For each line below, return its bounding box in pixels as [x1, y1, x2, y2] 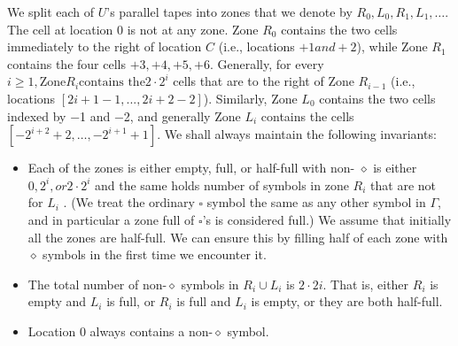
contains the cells [260, 106, 354, 125]
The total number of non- [27, 274, 167, 293]
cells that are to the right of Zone [173, 72, 354, 90]
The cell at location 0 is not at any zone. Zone [7, 19, 259, 38]
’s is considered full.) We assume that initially [202, 210, 452, 228]
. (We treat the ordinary [63, 193, 195, 211]
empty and [27, 292, 87, 311]
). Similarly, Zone [203, 88, 298, 107]
